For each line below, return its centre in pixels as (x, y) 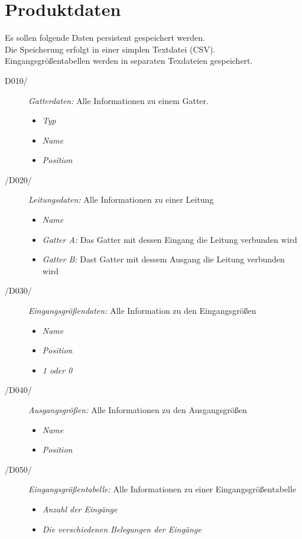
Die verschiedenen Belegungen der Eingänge (122, 529)
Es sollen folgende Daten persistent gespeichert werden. (105, 38)
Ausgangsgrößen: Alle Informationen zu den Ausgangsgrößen (138, 410)
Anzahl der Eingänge (80, 509)
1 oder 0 (57, 370)
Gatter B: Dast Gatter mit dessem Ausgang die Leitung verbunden (163, 259)
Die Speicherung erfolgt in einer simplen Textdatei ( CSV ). (110, 49)
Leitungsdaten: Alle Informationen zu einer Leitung (121, 199)
